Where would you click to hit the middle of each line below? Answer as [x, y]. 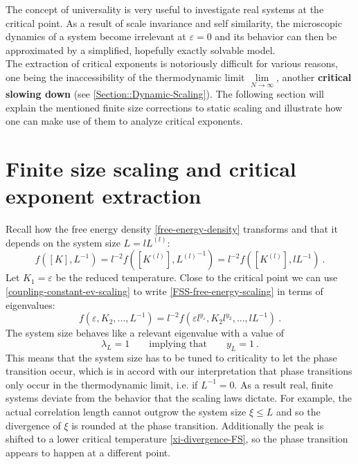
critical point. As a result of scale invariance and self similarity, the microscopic [174, 23]
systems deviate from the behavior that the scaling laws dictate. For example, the [179, 398]
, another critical [314, 77]
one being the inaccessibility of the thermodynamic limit [125, 77]
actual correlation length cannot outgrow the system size [126, 412]
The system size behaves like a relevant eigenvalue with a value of [145, 333]
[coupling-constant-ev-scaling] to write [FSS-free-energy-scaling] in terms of [164, 291]
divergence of [33, 425]
